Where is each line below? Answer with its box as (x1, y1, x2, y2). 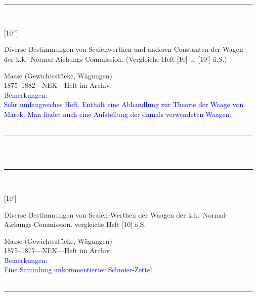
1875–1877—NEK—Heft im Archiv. (4, 245, 112, 256)
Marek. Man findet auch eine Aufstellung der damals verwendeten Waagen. (4, 109, 231, 119)
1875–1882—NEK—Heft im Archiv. (4, 80, 112, 90)
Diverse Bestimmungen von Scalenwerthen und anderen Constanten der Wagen (4, 44, 243, 54)
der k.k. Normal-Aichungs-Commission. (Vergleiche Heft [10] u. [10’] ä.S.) (4, 53, 227, 64)
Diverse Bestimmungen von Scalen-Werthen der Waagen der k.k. (4, 209, 200, 220)
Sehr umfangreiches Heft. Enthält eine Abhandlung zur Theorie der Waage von (4, 99, 244, 110)
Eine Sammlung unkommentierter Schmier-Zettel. (4, 264, 154, 275)
